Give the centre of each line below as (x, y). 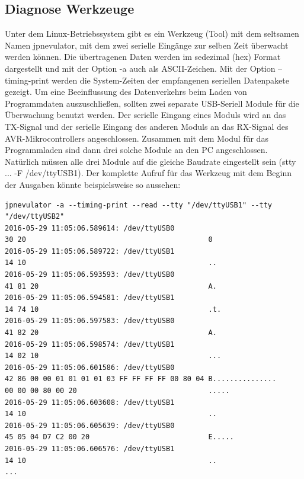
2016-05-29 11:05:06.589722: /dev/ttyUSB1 (90, 251)
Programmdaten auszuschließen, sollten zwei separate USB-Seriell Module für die (152, 103)
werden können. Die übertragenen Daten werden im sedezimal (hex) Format (143, 57)
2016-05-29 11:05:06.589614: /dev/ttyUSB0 (90, 228)
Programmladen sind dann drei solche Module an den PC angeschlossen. (136, 150)
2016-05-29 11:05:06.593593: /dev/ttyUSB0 (90, 275)
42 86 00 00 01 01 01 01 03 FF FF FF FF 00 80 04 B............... (141, 379)
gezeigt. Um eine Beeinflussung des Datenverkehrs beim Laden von (126, 92)
